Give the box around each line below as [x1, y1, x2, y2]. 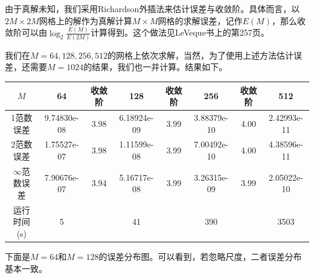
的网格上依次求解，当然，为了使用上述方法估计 [107, 48, 293, 61]
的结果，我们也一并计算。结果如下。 [83, 60, 228, 73]
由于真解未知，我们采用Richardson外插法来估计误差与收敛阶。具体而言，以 [5, 2, 300, 15]
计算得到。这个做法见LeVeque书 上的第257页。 [91, 26, 269, 39]
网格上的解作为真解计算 [39, 14, 132, 27]
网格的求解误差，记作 [158, 14, 243, 27]
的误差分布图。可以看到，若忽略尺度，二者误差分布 [98, 250, 302, 263]
